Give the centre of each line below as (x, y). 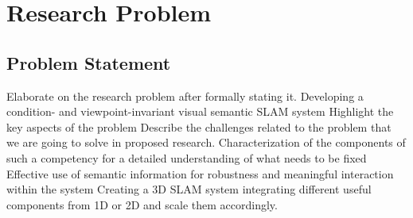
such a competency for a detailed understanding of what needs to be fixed (187, 157)
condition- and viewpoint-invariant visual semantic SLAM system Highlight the (200, 111)
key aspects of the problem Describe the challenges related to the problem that (199, 126)
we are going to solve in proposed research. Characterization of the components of (206, 142)
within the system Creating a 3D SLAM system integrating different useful (189, 189)
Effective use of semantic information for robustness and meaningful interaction (200, 173)
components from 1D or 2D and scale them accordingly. (142, 204)
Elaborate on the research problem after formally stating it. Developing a (185, 96)
